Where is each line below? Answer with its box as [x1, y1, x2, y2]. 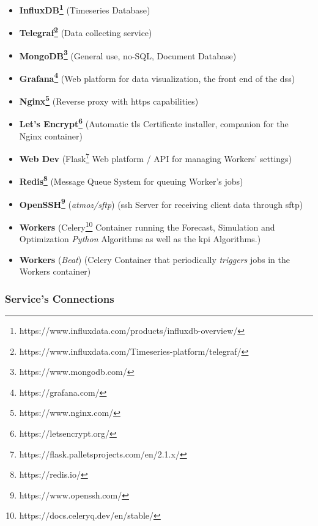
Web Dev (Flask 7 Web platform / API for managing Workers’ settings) [19, 150, 292, 165]
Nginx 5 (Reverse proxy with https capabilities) [19, 93, 199, 107]
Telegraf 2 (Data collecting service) [19, 24, 152, 39]
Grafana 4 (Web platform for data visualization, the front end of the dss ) [19, 70, 295, 84]
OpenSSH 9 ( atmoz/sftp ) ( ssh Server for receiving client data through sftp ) [19, 196, 303, 210]
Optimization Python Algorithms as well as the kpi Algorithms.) [19, 232, 261, 245]
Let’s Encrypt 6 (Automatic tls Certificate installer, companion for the [19, 116, 289, 130]
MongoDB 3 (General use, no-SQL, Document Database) [19, 47, 237, 62]
